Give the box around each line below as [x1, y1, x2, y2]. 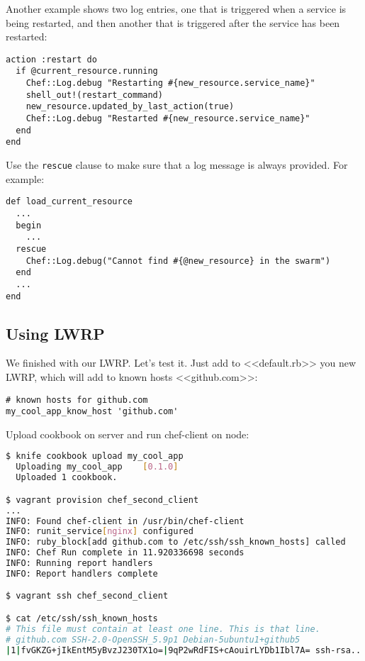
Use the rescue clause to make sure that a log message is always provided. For [6, 157, 348, 172]
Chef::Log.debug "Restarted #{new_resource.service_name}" [26, 113, 310, 124]
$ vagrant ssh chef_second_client [6, 591, 169, 601]
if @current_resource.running [16, 66, 158, 77]
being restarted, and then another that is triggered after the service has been [6, 15, 340, 30]
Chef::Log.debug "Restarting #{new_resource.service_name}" [26, 78, 315, 89]
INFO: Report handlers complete [6, 568, 158, 579]
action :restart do [6, 54, 97, 65]
